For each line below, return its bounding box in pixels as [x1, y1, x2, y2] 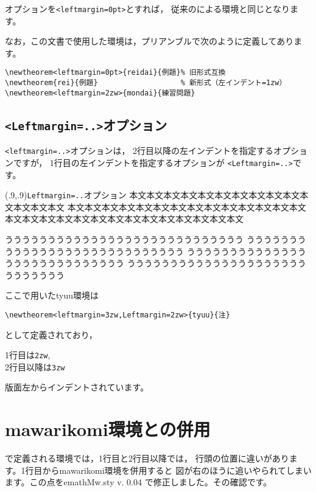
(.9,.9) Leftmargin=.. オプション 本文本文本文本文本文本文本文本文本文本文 [5, 189, 300, 201]
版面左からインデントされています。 [5, 381, 149, 393]
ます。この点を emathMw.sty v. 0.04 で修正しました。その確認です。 [5, 476, 272, 488]
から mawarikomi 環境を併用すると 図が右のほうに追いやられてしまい [42, 463, 312, 476]
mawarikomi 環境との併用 [5, 417, 211, 442]
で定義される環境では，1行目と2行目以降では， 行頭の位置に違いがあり [5, 452, 289, 465]
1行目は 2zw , [5, 348, 51, 361]
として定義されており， [5, 328, 97, 341]
